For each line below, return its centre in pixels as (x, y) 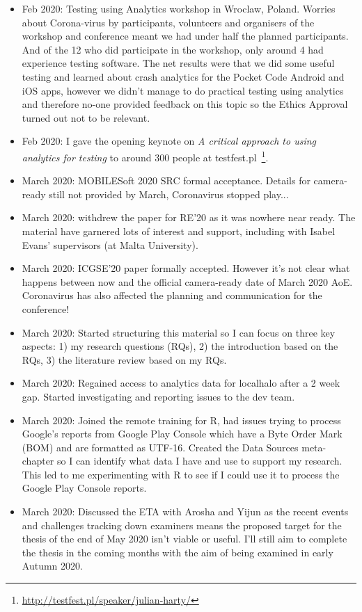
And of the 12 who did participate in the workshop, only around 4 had (173, 49)
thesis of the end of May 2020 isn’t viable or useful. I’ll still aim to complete (184, 539)
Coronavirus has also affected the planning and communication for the (172, 295)
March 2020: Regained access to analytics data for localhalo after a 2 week (181, 383)
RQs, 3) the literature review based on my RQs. (124, 359)
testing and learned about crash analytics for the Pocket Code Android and (183, 76)
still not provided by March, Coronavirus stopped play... (169, 194)
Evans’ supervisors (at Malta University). (110, 244)
